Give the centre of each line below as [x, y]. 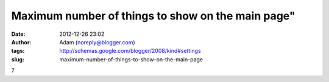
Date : [18, 34]
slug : [18, 59]
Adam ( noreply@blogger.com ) [97, 42]
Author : [21, 42]
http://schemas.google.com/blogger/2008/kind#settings [130, 51]
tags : [18, 51]
